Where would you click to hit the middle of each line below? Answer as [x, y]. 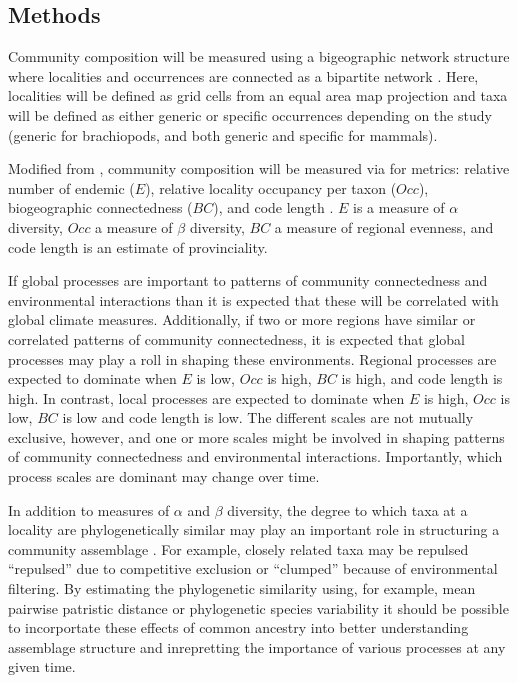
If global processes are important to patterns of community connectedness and [248, 280]
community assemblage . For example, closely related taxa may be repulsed [238, 548]
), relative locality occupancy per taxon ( [271, 187]
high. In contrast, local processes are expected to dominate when [206, 397]
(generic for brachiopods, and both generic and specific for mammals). [223, 134]
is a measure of [399, 207]
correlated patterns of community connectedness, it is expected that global [236, 338]
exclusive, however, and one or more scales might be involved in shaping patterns [256, 436]
